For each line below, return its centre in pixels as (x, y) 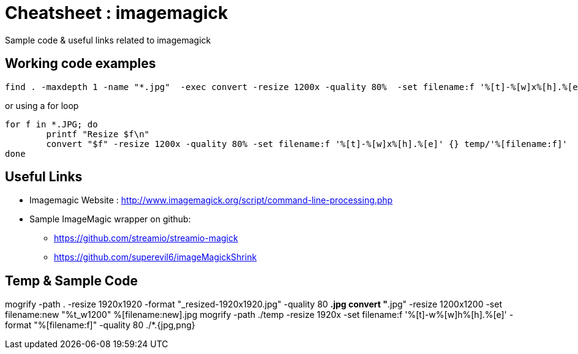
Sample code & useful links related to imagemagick (108, 40)
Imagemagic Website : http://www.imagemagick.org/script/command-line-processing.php (211, 200)
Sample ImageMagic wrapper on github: (110, 219)
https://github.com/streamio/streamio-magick (146, 238)
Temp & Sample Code (72, 281)
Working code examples (81, 64)
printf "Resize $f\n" (98, 134)
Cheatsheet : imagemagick (117, 13)
